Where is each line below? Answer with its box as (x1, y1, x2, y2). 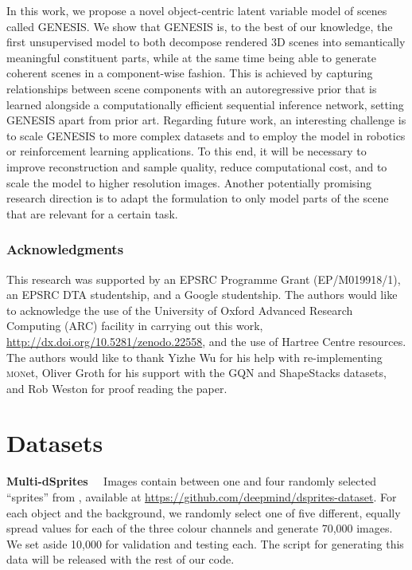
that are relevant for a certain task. (6, 205, 178, 222)
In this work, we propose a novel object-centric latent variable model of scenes (6, 2, 387, 18)
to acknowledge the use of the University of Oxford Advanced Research (6, 301, 353, 318)
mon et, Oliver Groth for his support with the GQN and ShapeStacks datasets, (6, 364, 387, 381)
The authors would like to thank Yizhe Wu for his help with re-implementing (6, 348, 383, 365)
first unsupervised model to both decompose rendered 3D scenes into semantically (6, 33, 406, 50)
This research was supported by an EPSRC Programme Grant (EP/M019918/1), (6, 270, 401, 287)
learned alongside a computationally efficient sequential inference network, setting (6, 96, 404, 112)
